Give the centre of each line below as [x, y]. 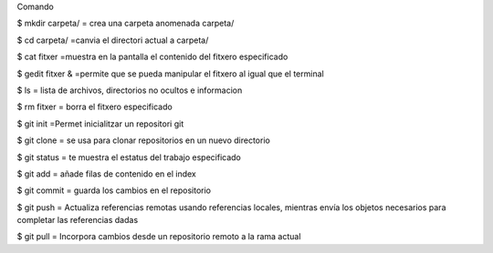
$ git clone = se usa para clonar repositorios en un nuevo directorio [144, 140]
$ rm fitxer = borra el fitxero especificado [94, 107]
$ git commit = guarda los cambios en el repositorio [114, 190]
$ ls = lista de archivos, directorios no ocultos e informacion [130, 90]
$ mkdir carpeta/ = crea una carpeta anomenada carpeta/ [126, 24]
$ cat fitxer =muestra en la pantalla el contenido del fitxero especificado [152, 57]
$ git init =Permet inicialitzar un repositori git [100, 124]
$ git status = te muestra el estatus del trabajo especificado [129, 157]
